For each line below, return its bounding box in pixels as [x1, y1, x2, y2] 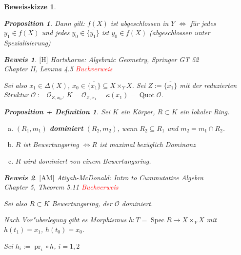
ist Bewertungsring [23, 139, 79, 149]
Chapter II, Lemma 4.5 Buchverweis [4, 64, 113, 74]
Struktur [4, 89, 29, 100]
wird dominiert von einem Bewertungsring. [23, 156, 151, 166]
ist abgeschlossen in [110, 18, 169, 28]
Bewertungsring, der [52, 198, 112, 208]
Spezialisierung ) [4, 37, 51, 47]
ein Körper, [120, 106, 155, 117]
